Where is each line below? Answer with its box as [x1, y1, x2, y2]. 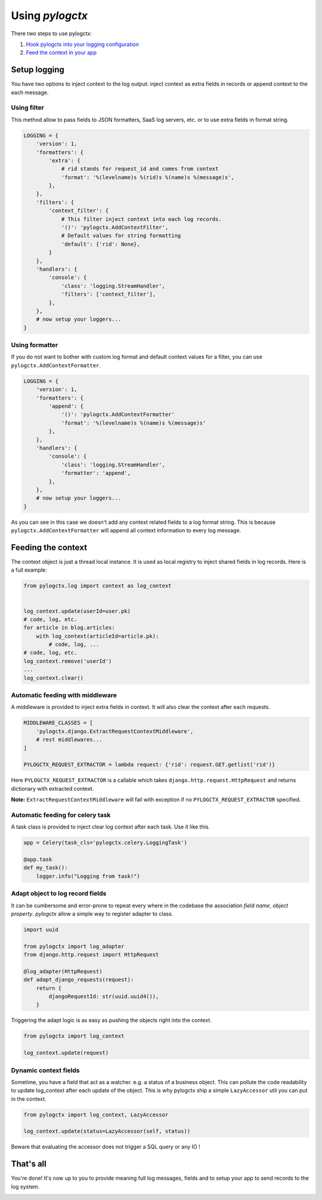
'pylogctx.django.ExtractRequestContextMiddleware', [36, 728, 194, 735]
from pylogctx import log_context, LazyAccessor [23, 1111, 169, 1118]
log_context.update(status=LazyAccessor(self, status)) [23, 1128, 191, 1135]
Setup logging [11, 65, 65, 75]
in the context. [11, 1095, 47, 1102]
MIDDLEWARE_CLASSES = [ [23, 720, 94, 726]
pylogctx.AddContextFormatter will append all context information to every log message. [11, 527, 241, 534]
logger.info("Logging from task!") [36, 873, 140, 879]
